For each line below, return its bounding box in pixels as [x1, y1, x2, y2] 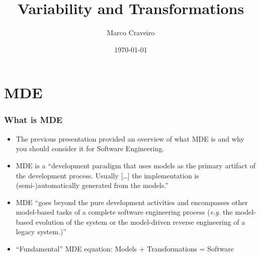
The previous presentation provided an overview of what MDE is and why [16, 133, 244, 144]
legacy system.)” [16, 226, 66, 237]
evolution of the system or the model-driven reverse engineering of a [35, 216, 245, 227]
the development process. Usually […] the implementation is [16, 170, 199, 180]
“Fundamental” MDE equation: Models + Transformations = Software [16, 243, 234, 254]
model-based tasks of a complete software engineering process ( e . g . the [16, 207, 233, 217]
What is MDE [4, 113, 63, 126]
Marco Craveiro [107, 27, 155, 38]
